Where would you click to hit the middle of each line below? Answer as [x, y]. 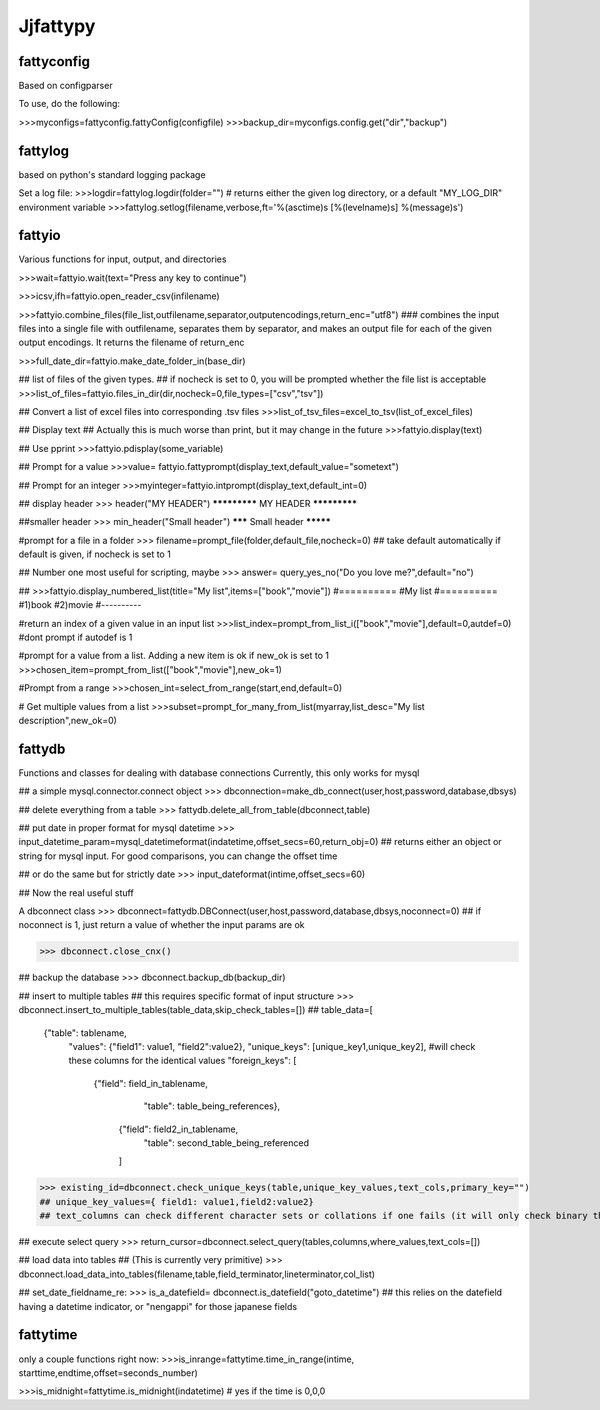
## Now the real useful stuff [76, 892]
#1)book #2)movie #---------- [80, 605]
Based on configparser [66, 86]
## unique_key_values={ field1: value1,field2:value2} [176, 1201]
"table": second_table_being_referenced [226, 1142]
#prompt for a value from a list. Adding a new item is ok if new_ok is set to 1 [174, 656]
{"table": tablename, [85, 1032]
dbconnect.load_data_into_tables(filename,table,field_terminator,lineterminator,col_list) [196, 1274]
